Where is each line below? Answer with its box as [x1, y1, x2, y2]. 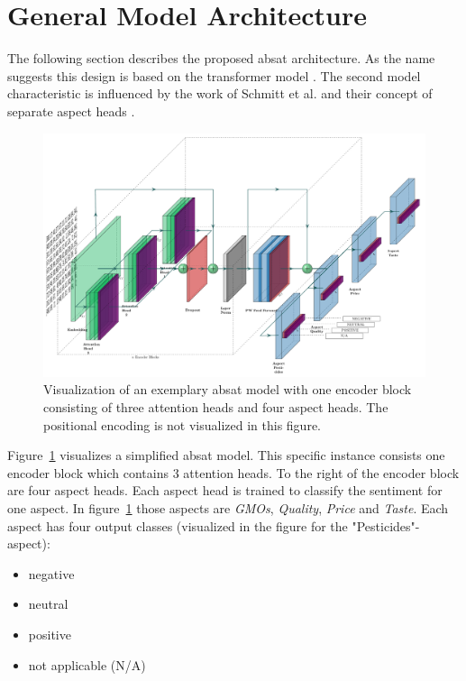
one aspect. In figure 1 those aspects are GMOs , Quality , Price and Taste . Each [7, 499, 449, 518]
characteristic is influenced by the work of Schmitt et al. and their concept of [7, 84, 433, 103]
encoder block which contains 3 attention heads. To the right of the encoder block [7, 463, 460, 482]
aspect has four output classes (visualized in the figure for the [7, 516, 348, 535]
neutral [28, 594, 69, 613]
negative [28, 564, 75, 583]
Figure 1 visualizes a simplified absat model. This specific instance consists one [7, 446, 445, 465]
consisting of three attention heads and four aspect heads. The [43, 398, 388, 417]
